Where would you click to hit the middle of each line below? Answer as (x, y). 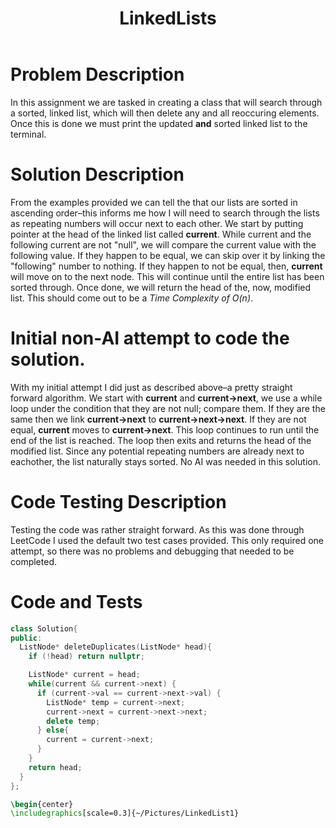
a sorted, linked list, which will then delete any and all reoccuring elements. (165, 113)
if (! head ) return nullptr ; (86, 657)
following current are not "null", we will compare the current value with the (163, 244)
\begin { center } (42, 804)
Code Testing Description (118, 502)
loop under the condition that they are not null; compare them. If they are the (168, 408)
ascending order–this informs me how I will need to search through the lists (165, 213)
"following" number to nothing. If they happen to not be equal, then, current (166, 266)
